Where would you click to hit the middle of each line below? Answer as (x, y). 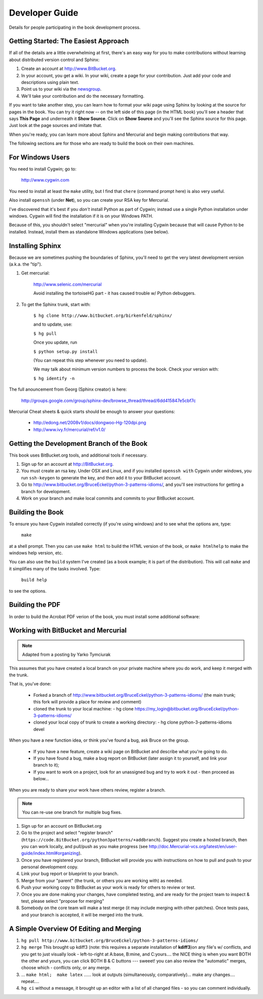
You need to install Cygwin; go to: (43, 169)
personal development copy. (50, 867)
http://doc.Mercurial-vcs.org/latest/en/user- (193, 846)
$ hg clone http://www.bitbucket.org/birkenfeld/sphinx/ (103, 316)
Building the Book (36, 512)
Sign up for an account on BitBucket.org (61, 826)
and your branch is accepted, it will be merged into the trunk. (82, 915)
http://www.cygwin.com (45, 180)
